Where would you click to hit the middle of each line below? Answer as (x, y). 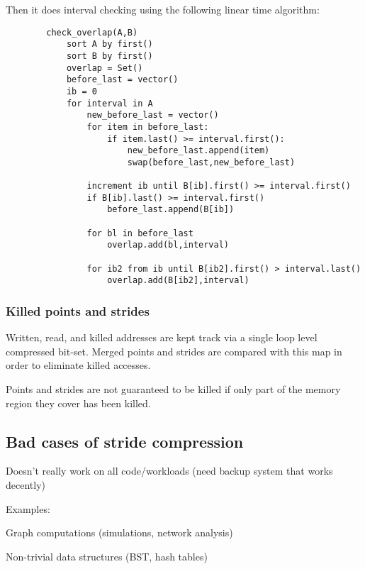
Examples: (28, 508)
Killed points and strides (78, 310)
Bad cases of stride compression (125, 441)
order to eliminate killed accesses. (78, 365)
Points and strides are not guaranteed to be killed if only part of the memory (173, 389)
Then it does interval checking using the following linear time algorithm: (163, 9)
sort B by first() (109, 56)
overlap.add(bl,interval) (168, 245)
